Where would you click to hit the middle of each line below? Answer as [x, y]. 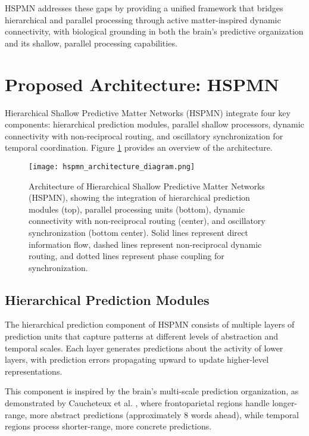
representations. [34, 371]
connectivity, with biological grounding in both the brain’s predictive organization [154, 31]
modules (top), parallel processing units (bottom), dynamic [137, 209]
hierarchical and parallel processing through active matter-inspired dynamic [143, 19]
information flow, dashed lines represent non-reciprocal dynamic [145, 244]
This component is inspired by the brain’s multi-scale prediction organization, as [152, 391]
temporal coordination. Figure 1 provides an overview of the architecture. [139, 147]
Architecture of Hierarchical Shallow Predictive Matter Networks [147, 186]
